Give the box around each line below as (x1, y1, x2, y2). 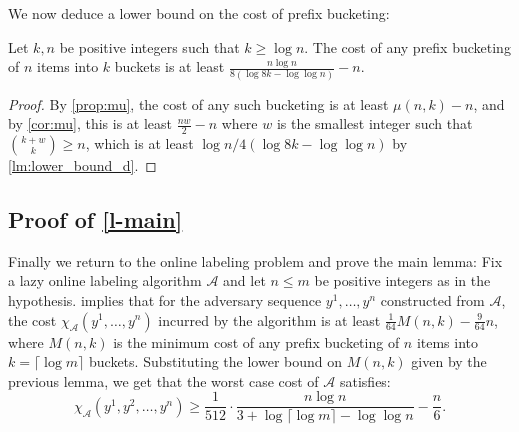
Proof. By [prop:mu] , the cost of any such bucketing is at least (8, 93, 389, 114)
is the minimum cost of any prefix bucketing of (113, 331, 400, 352)
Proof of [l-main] (8, 203, 183, 234)
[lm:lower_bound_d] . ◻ (8, 154, 157, 175)
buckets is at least (114, 56, 225, 77)
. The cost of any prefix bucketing (304, 36, 511, 57)
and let (223, 270, 266, 291)
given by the (411, 351, 487, 372)
